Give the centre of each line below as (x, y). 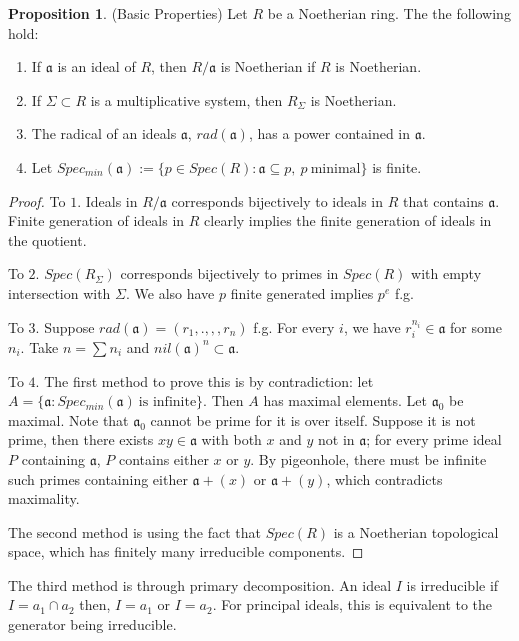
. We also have (170, 292)
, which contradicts (384, 478)
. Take (39, 346)
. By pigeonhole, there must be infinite (368, 458)
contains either (163, 458)
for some (476, 326)
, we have (372, 326)
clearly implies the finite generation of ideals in (348, 220)
